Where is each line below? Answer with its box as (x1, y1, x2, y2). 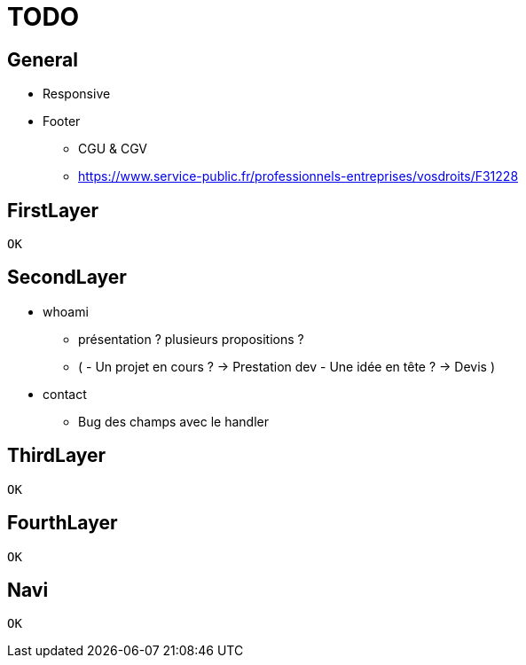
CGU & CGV (78, 141, 147, 157)
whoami (43, 303, 89, 319)
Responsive (43, 86, 111, 102)
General (7, 48, 79, 71)
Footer (43, 113, 81, 129)
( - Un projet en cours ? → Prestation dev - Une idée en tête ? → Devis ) (78, 358, 496, 374)
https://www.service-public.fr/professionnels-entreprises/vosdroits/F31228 (78, 168, 519, 184)
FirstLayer (7, 199, 99, 222)
